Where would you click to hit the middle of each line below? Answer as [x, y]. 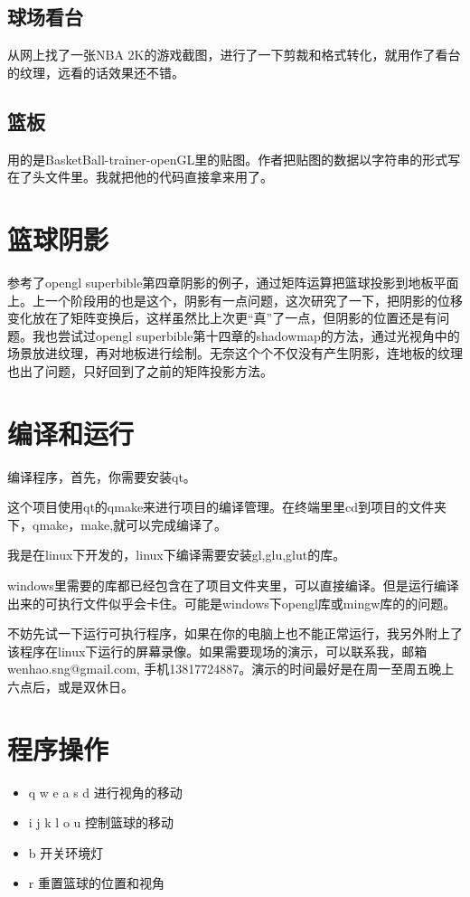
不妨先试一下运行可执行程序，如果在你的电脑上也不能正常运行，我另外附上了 [235, 633]
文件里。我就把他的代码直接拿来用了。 [159, 177]
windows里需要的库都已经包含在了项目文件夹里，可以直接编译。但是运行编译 [233, 585]
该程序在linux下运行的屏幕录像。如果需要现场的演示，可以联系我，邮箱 [217, 651]
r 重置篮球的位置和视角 [96, 883]
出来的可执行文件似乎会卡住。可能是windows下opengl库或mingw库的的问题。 [232, 603]
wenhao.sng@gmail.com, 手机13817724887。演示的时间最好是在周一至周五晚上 [231, 669]
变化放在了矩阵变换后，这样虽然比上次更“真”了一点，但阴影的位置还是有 [222, 318]
